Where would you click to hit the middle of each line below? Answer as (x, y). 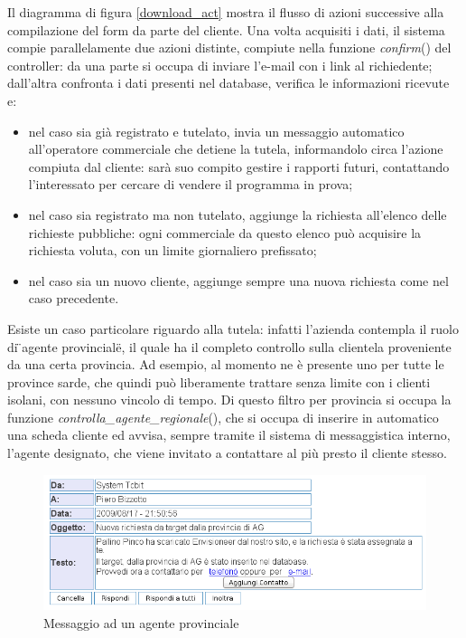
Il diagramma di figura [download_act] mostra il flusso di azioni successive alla (226, 12)
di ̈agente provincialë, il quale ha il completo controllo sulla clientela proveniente (229, 346)
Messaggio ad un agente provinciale (141, 622)
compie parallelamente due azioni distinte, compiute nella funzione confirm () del (229, 48)
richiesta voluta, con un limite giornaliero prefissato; (172, 250)
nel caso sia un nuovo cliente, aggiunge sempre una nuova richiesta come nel (238, 280)
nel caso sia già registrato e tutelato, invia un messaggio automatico (216, 131)
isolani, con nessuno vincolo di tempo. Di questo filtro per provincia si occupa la (229, 400)
